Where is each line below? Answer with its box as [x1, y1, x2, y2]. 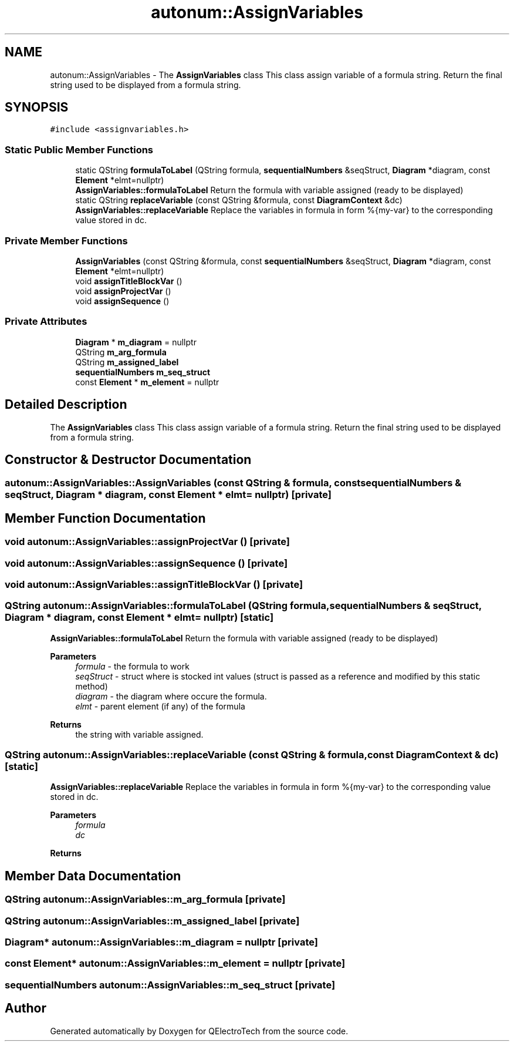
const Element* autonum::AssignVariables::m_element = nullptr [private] [5, 957, 346, 970]
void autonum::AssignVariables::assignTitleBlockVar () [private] [5, 578, 303, 590]
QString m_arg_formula [75, 347, 167, 357]
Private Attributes [5, 315, 87, 328]
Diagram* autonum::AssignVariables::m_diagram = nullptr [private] [5, 936, 318, 949]
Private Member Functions [5, 234, 128, 247]
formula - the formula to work [75, 661, 190, 671]
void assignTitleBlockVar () [75, 275, 182, 286]
